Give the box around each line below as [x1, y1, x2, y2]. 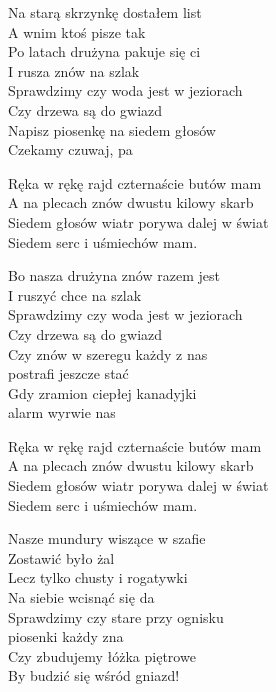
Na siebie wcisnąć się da [8, 587, 155, 608]
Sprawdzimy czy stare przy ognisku [8, 606, 224, 627]
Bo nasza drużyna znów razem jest [8, 265, 220, 286]
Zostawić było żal [8, 547, 115, 568]
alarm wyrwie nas [8, 402, 116, 423]
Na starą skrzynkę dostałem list [8, 2, 202, 22]
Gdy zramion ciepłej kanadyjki [8, 382, 197, 403]
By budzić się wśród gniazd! [8, 665, 180, 686]
